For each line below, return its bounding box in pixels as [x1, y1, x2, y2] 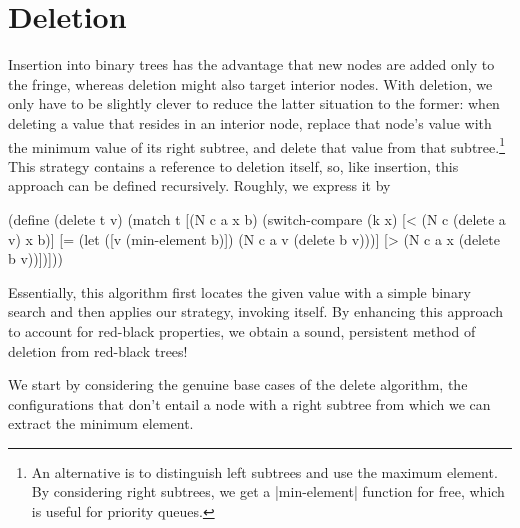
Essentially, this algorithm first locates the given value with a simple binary [8, 281, 471, 302]
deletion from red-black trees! [8, 340, 188, 361]
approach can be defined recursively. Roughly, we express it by [8, 175, 391, 196]
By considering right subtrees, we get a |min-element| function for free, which [31, 481, 505, 502]
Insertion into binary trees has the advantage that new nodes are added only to [8, 54, 495, 75]
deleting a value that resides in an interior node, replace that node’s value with [8, 112, 492, 133]
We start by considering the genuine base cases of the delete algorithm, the [8, 374, 468, 395]
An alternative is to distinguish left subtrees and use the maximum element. [31, 461, 498, 482]
